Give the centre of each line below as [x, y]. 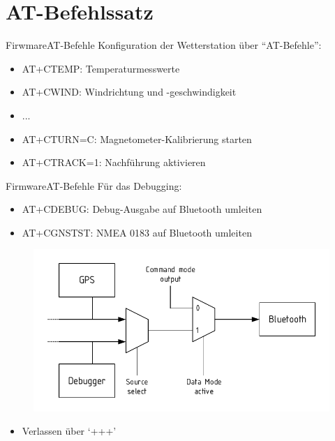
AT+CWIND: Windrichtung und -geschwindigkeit [129, 92]
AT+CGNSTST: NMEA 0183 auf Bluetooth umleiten [137, 232]
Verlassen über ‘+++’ [69, 431]
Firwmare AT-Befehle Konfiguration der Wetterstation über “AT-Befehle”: [164, 45]
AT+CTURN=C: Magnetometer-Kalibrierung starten [137, 139]
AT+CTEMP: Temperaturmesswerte [101, 68]
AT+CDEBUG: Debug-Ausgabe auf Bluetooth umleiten [142, 209]
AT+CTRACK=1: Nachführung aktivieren [114, 162]
